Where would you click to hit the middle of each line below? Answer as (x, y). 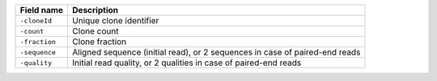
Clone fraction (100, 42)
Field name (42, 10)
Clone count (95, 31)
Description (95, 10)
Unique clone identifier (116, 20)
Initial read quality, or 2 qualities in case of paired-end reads (187, 63)
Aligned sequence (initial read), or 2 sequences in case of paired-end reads (216, 52)
